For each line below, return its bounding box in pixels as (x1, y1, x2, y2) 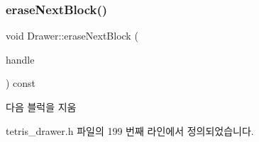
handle (6, 52, 35, 66)
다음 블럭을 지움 (6, 100, 77, 114)
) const (6, 76, 36, 90)
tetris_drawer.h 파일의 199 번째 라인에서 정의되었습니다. (6, 123, 254, 138)
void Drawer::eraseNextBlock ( (6, 28, 138, 43)
